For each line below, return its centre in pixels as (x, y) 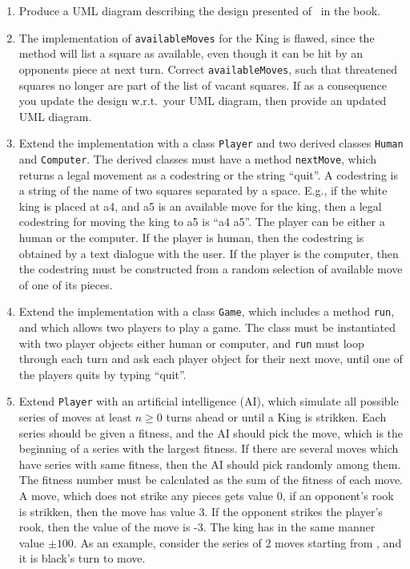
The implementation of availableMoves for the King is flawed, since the (197, 37)
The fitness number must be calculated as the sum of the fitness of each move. (211, 480)
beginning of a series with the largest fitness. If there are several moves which (209, 448)
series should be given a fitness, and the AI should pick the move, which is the (211, 432)
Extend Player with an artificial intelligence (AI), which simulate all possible (209, 401)
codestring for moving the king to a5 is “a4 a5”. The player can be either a (202, 222)
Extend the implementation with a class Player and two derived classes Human (211, 143)
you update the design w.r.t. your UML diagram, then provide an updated (203, 101)
